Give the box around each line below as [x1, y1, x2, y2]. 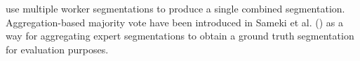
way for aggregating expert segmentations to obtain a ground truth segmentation [6, 28, 354, 43]
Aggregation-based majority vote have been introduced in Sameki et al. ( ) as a [6, 15, 343, 29]
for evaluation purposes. [6, 42, 109, 56]
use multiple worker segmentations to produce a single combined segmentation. [6, 1, 345, 15]
